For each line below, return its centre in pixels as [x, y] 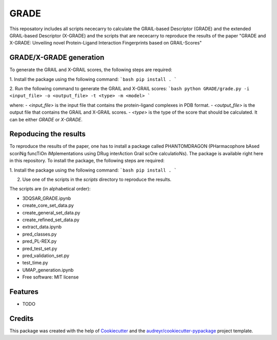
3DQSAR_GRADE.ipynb [47, 198]
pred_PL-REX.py [39, 241]
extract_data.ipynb [42, 227]
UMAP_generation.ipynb [48, 270]
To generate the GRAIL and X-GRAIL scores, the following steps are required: [91, 70]
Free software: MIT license [51, 277]
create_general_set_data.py [51, 213]
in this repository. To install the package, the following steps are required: [87, 161]
